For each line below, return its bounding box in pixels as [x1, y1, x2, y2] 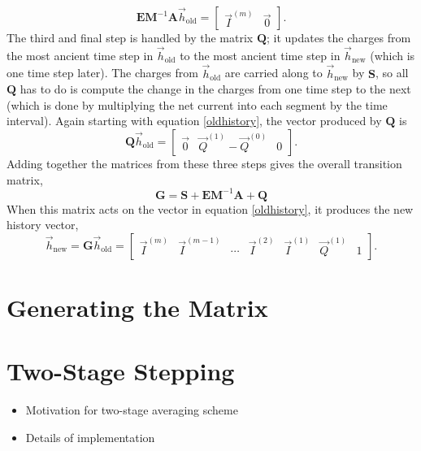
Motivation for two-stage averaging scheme [25, 401, 238, 418]
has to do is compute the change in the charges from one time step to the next [20, 80, 411, 98]
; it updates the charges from [266, 29, 411, 46]
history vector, [7, 216, 79, 233]
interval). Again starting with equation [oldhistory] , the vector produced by [7, 112, 382, 129]
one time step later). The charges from [7, 64, 198, 81]
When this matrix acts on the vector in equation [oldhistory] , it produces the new [7, 200, 414, 217]
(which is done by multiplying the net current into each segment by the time [7, 96, 388, 113]
